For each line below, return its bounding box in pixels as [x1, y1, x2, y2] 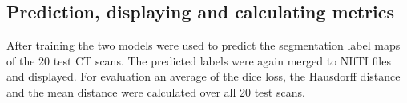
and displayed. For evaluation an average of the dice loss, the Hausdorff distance [6, 68, 401, 85]
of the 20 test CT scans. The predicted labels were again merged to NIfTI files [6, 52, 391, 69]
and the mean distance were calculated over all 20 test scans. [6, 83, 305, 100]
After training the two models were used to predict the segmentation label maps [6, 37, 401, 53]
